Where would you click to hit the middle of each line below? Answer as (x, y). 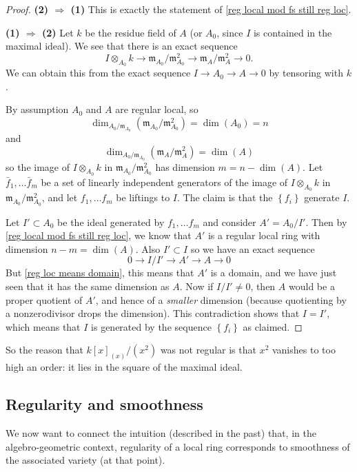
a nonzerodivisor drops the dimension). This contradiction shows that (153, 313)
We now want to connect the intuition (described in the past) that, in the (161, 433)
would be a (312, 286)
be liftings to (143, 197)
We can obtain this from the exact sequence (98, 73)
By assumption (37, 109)
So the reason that (44, 350)
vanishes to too (304, 350)
